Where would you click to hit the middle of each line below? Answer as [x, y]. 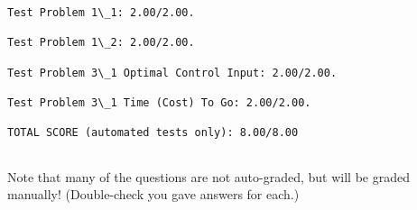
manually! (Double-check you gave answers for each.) [153, 194]
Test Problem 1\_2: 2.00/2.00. [101, 43]
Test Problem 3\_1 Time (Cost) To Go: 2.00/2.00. [159, 102]
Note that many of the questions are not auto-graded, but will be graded [208, 176]
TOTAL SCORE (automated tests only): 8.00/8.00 [153, 133]
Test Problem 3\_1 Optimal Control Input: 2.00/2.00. [172, 73]
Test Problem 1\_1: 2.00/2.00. [101, 13]
